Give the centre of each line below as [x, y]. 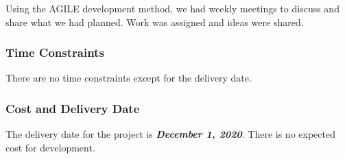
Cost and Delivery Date [73, 108]
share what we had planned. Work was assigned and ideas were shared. [155, 22]
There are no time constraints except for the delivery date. [129, 78]
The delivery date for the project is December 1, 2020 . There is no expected [170, 134]
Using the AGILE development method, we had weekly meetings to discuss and [172, 8]
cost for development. [50, 147]
